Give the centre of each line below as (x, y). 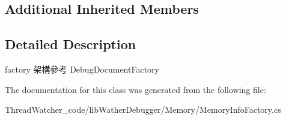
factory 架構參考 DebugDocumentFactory (82, 69)
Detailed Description (71, 44)
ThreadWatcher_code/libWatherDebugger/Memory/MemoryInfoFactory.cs (143, 109)
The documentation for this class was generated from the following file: (135, 89)
